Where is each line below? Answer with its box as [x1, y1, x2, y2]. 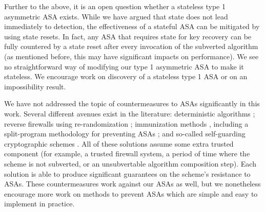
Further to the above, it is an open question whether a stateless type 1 [4, 1, 226, 11]
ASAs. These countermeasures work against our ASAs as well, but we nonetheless [4, 178, 261, 189]
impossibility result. [4, 81, 66, 91]
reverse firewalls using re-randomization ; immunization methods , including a [4, 118, 249, 129]
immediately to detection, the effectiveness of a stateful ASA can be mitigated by [4, 21, 260, 32]
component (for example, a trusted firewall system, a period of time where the [4, 148, 250, 159]
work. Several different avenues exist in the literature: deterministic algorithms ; [4, 108, 255, 119]
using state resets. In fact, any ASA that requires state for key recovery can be [4, 31, 252, 41]
